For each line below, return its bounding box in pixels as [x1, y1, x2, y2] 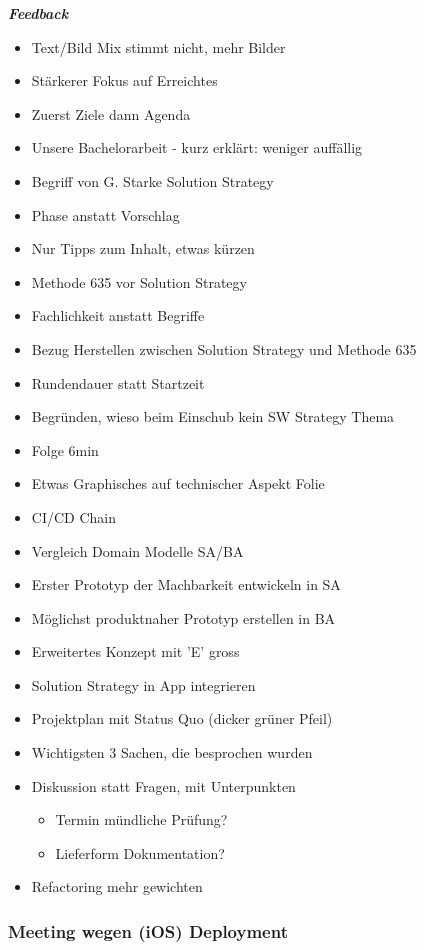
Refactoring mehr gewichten [31, 876, 203, 897]
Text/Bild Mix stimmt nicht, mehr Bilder [31, 36, 286, 57]
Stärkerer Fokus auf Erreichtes [31, 70, 218, 91]
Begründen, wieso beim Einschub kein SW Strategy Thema [31, 406, 395, 427]
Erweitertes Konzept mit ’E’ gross [31, 641, 240, 662]
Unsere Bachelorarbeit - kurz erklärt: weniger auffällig [31, 137, 363, 158]
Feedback [8, 3, 69, 23]
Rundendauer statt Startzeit [31, 372, 205, 393]
